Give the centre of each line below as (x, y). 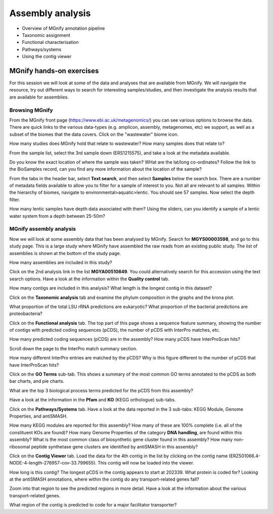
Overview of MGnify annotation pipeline (63, 28)
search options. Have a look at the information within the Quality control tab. (89, 279)
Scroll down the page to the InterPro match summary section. (73, 348)
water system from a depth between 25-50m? (57, 216)
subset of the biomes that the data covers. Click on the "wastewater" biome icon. (94, 134)
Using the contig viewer (47, 57)
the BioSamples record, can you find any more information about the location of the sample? (106, 169)
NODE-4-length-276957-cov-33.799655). (53, 463)
